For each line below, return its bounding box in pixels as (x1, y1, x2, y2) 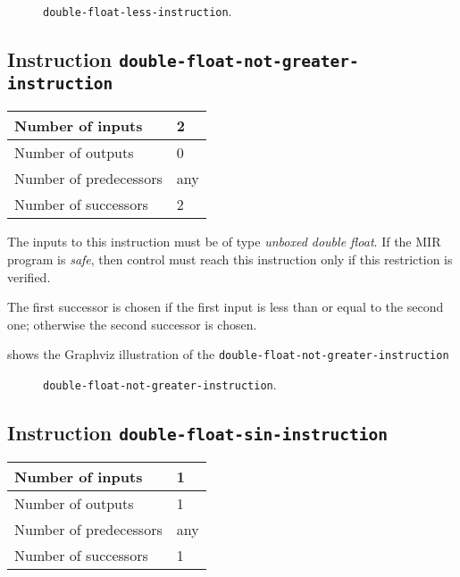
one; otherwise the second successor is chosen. (7, 314, 257, 333)
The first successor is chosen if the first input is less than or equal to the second (7, 297, 444, 316)
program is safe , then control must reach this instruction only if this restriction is (7, 250, 453, 268)
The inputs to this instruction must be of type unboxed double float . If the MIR (7, 232, 441, 251)
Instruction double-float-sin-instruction (7, 419, 389, 447)
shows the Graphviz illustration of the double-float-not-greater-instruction (7, 345, 449, 364)
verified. (7, 267, 51, 286)
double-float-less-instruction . (43, 2, 232, 20)
